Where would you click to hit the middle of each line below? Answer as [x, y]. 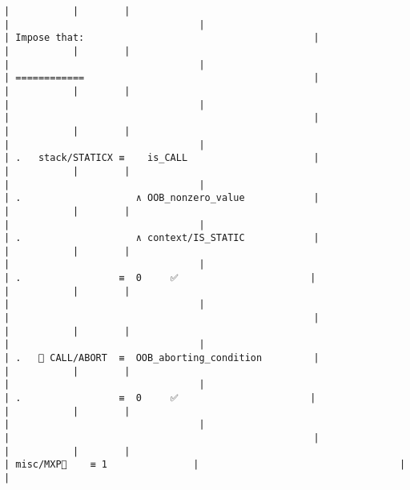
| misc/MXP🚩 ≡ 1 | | [205, 465]
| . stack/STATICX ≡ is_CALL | [162, 158]
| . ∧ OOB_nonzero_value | [162, 198]
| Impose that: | [162, 38]
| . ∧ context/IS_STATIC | [162, 238]
